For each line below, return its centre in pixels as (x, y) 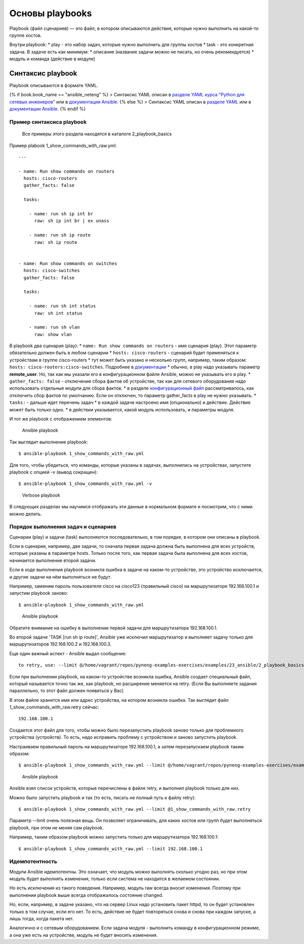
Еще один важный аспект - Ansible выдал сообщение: (68, 653)
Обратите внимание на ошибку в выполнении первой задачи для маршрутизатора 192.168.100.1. (113, 628)
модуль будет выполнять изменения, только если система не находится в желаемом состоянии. (115, 879)
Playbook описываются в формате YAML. (54, 86)
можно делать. (26, 514)
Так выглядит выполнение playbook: (49, 442)
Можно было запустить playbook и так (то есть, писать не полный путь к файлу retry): (103, 798)
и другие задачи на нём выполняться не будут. (60, 577)
